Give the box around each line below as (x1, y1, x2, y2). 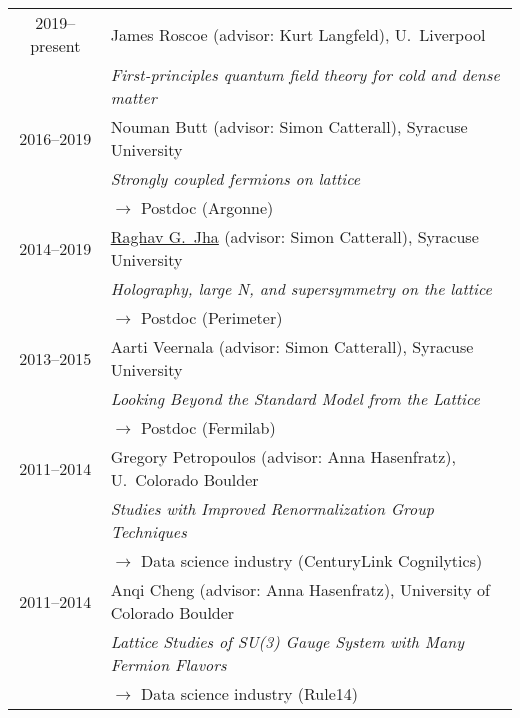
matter (110, 86, 157, 109)
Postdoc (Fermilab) (140, 416, 276, 439)
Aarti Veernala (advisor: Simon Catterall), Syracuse (110, 335, 474, 358)
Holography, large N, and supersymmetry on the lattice (110, 277, 492, 300)
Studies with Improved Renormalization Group (110, 497, 434, 520)
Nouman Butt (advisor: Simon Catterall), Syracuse (110, 115, 468, 138)
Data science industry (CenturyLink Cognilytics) (140, 549, 483, 572)
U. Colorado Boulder (110, 468, 259, 491)
